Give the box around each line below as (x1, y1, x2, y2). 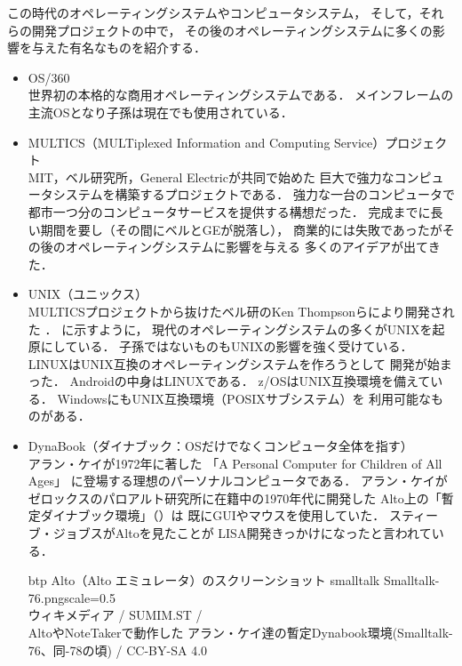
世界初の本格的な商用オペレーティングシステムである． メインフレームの (28, 85, 454, 104)
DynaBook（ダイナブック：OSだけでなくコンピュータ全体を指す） (28, 437, 413, 455)
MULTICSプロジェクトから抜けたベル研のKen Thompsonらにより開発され (28, 301, 455, 320)
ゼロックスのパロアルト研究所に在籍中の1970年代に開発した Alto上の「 (28, 488, 442, 507)
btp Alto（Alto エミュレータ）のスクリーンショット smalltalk (28, 571, 380, 590)
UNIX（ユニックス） (28, 285, 147, 303)
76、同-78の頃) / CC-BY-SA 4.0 (28, 640, 208, 659)
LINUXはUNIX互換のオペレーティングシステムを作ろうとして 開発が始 (28, 354, 440, 373)
